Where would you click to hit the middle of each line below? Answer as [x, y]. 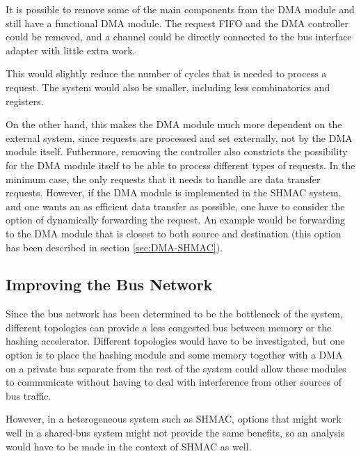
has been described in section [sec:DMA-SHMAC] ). [114, 247]
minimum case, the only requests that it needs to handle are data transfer [163, 179]
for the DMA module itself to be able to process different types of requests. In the [180, 165]
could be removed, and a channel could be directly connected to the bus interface [179, 37]
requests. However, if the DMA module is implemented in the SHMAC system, [174, 192]
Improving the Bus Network [109, 284]
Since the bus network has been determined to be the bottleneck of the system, [174, 314]
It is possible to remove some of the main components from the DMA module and [180, 9]
